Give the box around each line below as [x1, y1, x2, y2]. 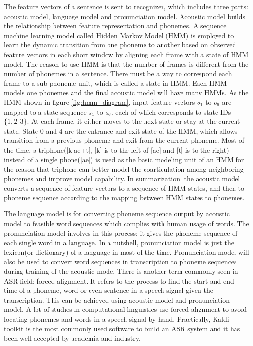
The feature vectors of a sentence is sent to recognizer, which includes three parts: [4, 1, 248, 11]
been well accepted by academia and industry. [4, 333, 141, 343]
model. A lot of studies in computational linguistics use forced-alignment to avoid [4, 304, 247, 314]
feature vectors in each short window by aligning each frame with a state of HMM [4, 49, 249, 59]
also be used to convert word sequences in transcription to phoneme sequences [4, 256, 237, 267]
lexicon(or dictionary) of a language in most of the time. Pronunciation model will [4, 247, 249, 257]
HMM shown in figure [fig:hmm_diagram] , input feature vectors [4, 96, 195, 107]
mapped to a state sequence [4, 106, 87, 116]
